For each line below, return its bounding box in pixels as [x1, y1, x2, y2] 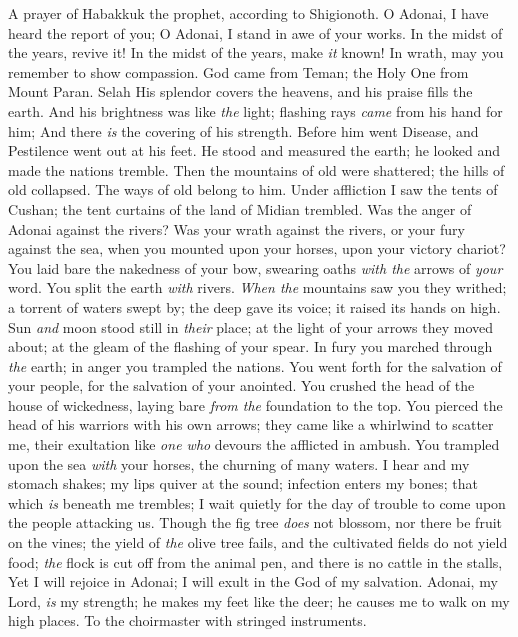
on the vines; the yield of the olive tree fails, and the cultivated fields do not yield [8, 532, 508, 553]
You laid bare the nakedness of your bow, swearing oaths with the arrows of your [8, 257, 503, 278]
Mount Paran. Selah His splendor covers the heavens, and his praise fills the [8, 81, 473, 102]
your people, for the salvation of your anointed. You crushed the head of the [8, 375, 475, 396]
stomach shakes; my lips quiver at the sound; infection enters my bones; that [8, 473, 478, 494]
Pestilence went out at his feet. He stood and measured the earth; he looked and [8, 140, 501, 161]
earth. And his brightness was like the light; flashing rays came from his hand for [8, 100, 503, 121]
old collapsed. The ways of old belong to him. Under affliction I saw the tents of [8, 179, 498, 200]
